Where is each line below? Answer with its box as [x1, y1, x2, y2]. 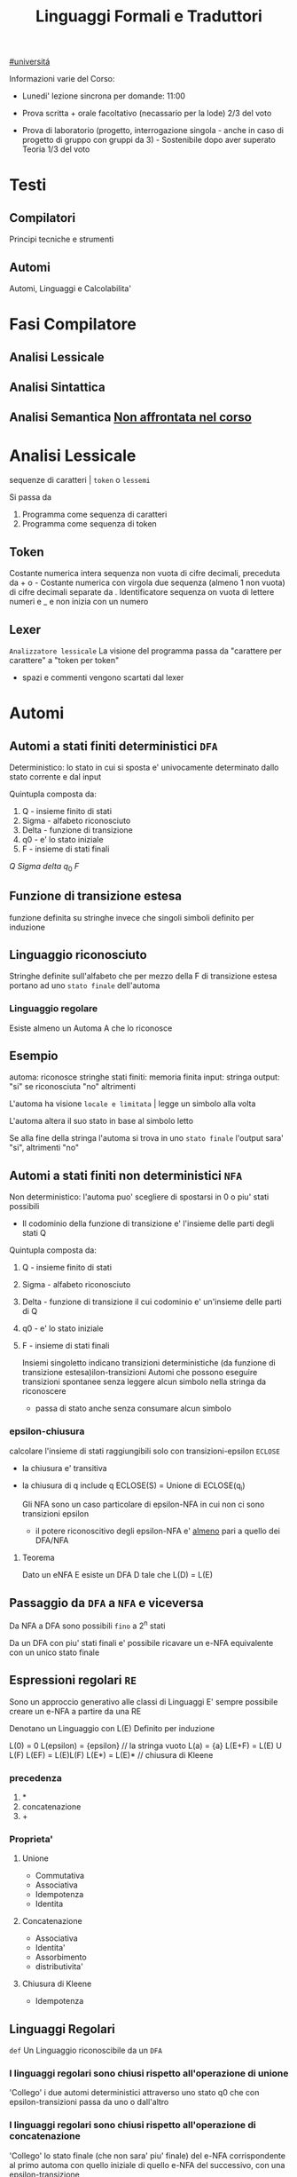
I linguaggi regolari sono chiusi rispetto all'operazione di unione [9, 2067, 289, 2079]
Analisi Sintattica [9, 379, 106, 394]
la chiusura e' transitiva [21, 1462, 108, 1473]
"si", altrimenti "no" [9, 1143, 80, 1153]
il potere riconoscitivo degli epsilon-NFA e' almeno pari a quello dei [35, 1525, 281, 1537]
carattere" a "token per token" [9, 654, 120, 665]
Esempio [9, 1049, 59, 1064]
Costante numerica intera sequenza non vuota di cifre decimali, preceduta [9, 568, 281, 579]
